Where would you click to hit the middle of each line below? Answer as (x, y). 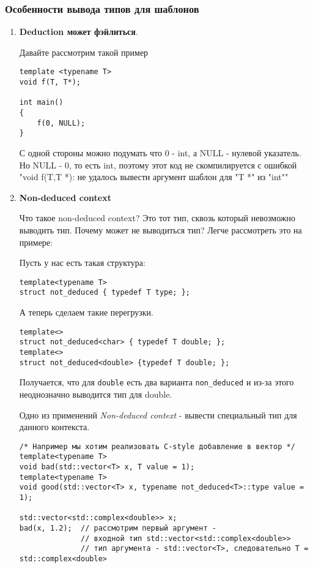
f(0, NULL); (61, 123)
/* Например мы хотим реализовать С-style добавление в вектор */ (157, 446)
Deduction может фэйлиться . (79, 32)
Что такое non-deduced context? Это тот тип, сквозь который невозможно (157, 218)
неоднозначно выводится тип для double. (96, 394)
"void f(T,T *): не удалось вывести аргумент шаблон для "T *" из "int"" (154, 177)
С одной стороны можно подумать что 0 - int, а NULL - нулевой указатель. (160, 153)
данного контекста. (54, 427)
